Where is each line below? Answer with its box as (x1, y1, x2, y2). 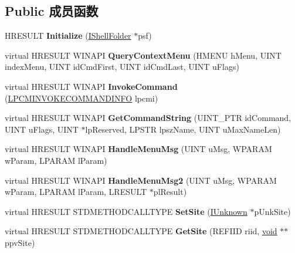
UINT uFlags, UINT (5, 123, 79, 135)
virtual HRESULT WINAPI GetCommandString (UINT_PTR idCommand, (5, 112, 291, 124)
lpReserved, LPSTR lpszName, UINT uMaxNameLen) (85, 123, 281, 135)
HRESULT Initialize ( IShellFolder (5, 29, 131, 42)
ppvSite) (5, 236, 35, 248)
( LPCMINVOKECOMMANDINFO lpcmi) (5, 92, 158, 104)
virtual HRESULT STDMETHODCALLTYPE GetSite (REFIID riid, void (5, 225, 277, 237)
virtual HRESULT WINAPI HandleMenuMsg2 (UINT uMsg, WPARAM (5, 174, 277, 186)
